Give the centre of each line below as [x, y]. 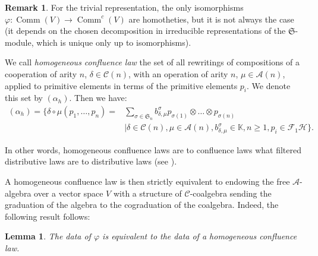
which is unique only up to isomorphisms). [114, 42]
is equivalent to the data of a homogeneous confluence [200, 236]
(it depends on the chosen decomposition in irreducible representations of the [145, 31]
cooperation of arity [41, 73]
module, [19, 42]
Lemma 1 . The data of [48, 236]
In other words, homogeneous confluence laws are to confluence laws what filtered [153, 149]
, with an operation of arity [178, 73]
